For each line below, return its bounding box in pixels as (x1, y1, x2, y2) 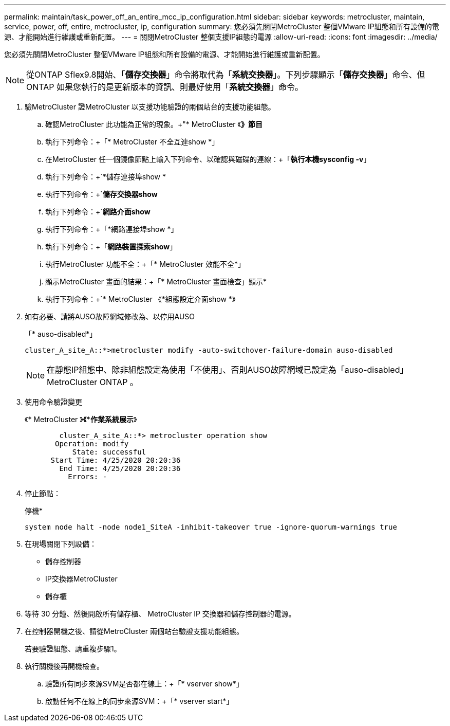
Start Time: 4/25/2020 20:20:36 (50, 456, 181, 464)
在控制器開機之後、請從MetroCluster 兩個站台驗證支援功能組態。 (25, 627, 243, 636)
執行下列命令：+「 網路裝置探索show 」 (45, 242, 177, 251)
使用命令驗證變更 (25, 397, 82, 406)
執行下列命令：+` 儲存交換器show (45, 190, 158, 198)
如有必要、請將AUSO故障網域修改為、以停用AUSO (25, 312, 195, 321)
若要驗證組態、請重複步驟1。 (25, 644, 121, 653)
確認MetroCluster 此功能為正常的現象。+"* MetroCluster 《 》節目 (45, 120, 262, 129)
